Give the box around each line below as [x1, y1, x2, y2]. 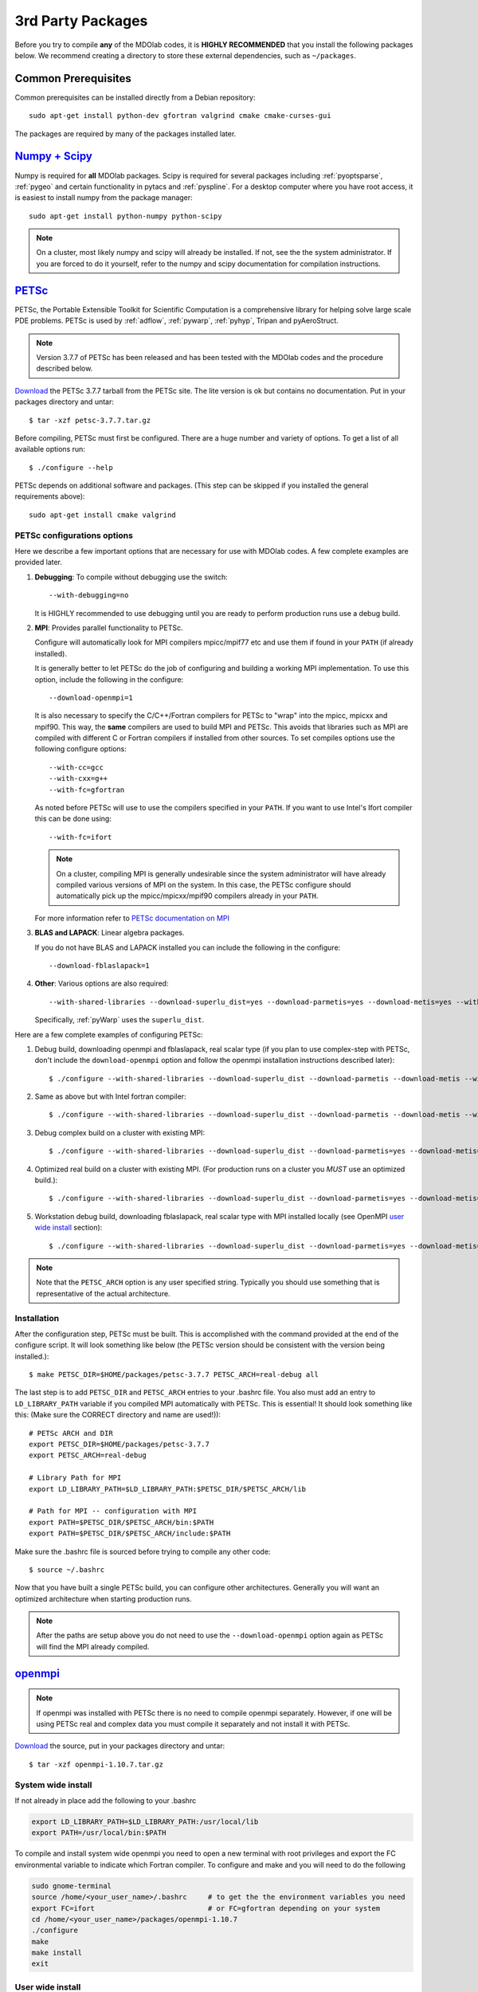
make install [31, 1948, 83, 1958]
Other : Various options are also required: [34, 978, 169, 988]
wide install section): [34, 1223, 103, 1233]
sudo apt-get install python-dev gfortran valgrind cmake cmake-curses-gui [29, 112, 331, 120]
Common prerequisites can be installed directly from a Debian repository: [14, 92, 256, 102]
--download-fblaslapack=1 [49, 961, 151, 970]
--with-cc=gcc [49, 763, 104, 772]
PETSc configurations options [14, 530, 133, 541]
